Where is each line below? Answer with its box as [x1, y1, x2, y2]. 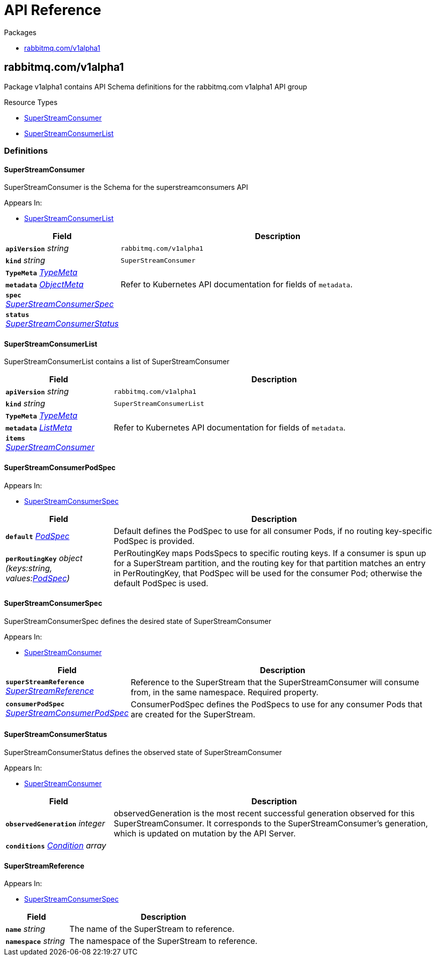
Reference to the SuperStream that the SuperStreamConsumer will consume [131, 677, 419, 687]
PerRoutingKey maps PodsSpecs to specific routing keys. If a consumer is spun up [114, 548, 426, 558]
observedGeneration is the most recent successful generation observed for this [114, 808, 415, 819]
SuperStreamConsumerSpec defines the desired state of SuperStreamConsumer [4, 616, 271, 625]
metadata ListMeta [6, 422, 72, 433]
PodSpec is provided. [114, 536, 195, 546]
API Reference [4, 2, 101, 19]
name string [6, 924, 45, 934]
